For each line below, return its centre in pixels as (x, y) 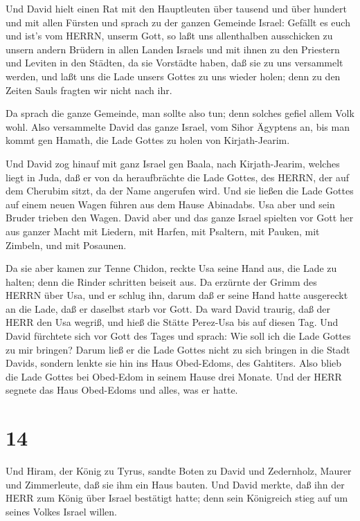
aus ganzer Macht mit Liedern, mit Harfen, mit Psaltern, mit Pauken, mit (163, 231)
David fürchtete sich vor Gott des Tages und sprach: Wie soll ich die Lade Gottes (178, 336)
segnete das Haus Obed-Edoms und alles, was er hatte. (122, 390)
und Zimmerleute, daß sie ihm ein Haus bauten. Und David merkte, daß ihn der (175, 484)
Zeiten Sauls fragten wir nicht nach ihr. (89, 90)
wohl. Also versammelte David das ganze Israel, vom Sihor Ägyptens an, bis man (178, 126)
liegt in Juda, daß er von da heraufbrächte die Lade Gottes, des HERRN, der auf (178, 177)
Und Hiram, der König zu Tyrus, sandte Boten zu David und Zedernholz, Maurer (179, 471)
